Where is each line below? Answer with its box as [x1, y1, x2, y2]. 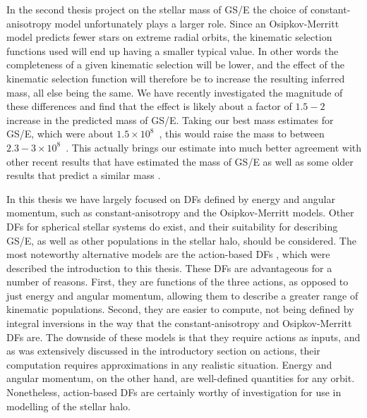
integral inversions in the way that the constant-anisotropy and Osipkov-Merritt [6, 316, 352, 331]
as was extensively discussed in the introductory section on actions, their [6, 343, 320, 358]
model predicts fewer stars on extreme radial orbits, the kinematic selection [6, 30, 332, 44]
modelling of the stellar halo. [6, 398, 131, 413]
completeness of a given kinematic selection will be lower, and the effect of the [6, 57, 344, 72]
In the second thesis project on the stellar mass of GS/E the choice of [6, 2, 308, 16]
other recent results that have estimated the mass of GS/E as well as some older [6, 154, 354, 168]
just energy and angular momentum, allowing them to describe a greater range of [6, 288, 359, 302]
